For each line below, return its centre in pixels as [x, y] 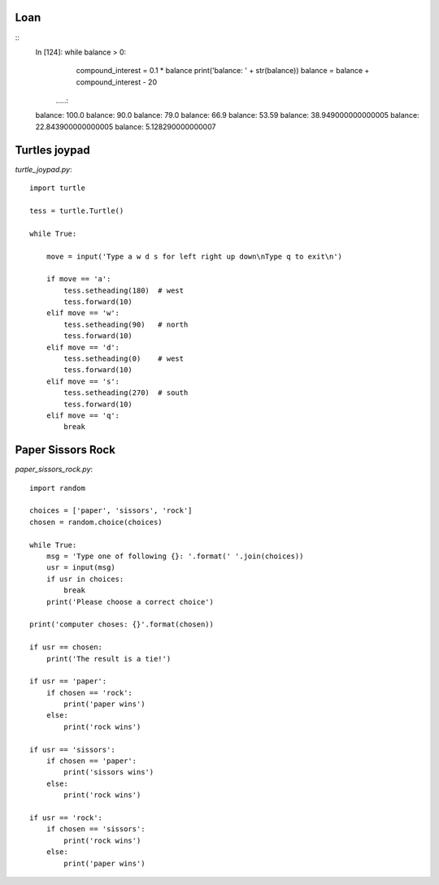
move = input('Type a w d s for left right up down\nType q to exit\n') [194, 256]
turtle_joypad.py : [43, 169]
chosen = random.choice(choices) [96, 522]
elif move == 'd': [83, 347]
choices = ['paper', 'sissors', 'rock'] [111, 511]
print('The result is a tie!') [109, 659]
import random [57, 488]
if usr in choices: [85, 579]
